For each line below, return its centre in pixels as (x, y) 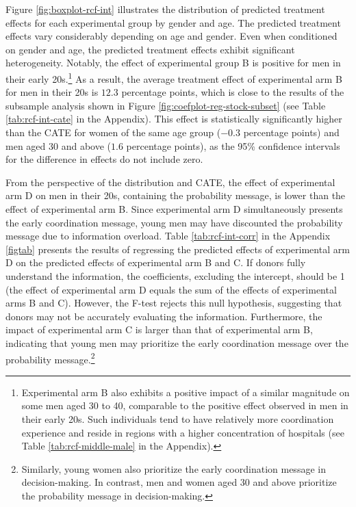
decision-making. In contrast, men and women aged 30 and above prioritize (179, 482)
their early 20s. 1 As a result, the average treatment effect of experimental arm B (174, 77)
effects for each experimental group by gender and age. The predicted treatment (173, 22)
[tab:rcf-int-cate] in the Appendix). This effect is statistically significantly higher (174, 119)
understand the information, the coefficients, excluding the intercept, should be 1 (175, 275)
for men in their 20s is (52, 92)
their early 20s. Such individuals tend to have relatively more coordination (178, 418)
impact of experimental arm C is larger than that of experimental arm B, (159, 329)
